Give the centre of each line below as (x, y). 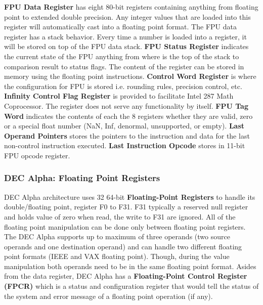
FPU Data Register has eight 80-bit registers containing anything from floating (131, 7)
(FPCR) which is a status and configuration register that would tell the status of (131, 286)
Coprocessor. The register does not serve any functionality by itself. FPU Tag (126, 105)
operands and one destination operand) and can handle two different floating (123, 246)
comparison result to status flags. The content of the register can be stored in (124, 66)
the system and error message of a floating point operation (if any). (108, 296)
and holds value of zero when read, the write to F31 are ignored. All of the (120, 216)
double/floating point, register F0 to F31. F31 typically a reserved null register (126, 207)
